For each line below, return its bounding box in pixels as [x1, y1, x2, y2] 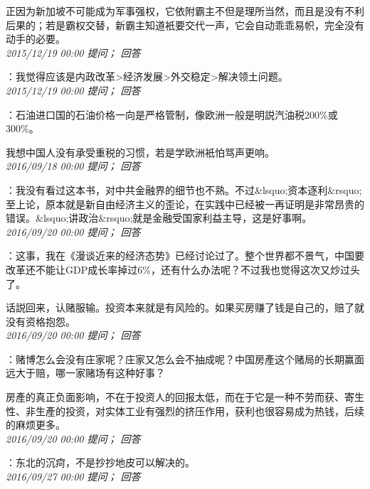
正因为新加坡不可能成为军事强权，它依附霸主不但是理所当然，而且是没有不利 [6, 4, 364, 18]
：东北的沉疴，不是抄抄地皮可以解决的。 [6, 455, 195, 470]
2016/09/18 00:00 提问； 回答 [6, 158, 141, 173]
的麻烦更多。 [6, 417, 65, 432]
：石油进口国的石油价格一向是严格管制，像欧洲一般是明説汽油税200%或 [6, 107, 338, 122]
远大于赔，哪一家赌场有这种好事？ [6, 365, 165, 380]
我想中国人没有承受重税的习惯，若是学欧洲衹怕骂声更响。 [6, 144, 275, 159]
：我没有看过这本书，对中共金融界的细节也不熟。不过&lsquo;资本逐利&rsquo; [6, 182, 362, 197]
